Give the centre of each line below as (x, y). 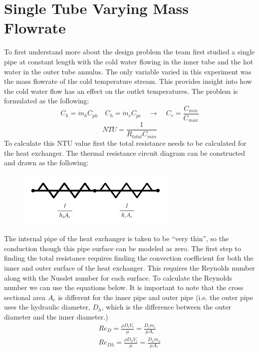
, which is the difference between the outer (166, 307)
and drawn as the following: (46, 163)
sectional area (25, 297)
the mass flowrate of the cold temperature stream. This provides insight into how (128, 81)
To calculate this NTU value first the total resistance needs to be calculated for (125, 143)
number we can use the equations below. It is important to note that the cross (124, 287)
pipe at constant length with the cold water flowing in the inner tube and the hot (129, 61)
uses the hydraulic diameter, (47, 307)
